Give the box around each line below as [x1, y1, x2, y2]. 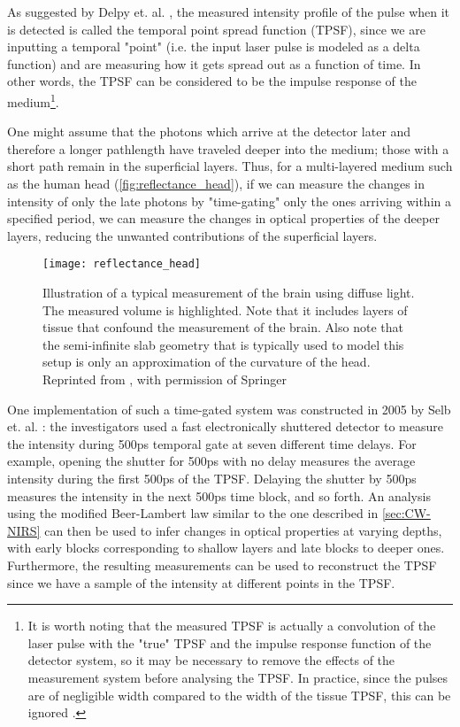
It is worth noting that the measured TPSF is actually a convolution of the [27, 616, 436, 635]
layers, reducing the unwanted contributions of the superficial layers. [7, 226, 378, 244]
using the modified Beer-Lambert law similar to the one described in [7, 504, 379, 522]
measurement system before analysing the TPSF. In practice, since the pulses [27, 668, 448, 686]
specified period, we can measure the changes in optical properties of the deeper [7, 209, 440, 228]
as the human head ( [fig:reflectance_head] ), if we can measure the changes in [7, 174, 425, 192]
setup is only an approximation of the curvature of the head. [42, 352, 371, 371]
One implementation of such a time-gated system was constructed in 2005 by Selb [7, 399, 451, 418]
